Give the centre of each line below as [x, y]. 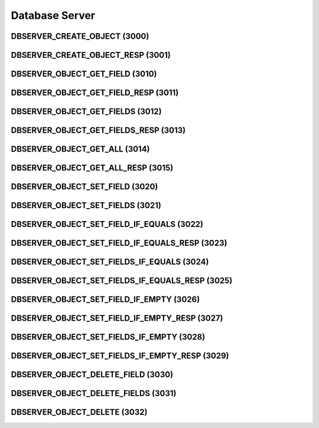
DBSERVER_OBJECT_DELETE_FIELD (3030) [92, 375]
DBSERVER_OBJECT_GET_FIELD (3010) [84, 74]
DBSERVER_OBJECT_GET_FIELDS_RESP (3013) [98, 131]
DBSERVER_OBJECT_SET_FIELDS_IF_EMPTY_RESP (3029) [120, 356]
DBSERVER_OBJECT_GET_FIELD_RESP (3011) [95, 93]
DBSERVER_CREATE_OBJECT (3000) [80, 36]
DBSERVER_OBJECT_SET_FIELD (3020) [84, 187]
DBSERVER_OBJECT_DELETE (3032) [79, 412]
